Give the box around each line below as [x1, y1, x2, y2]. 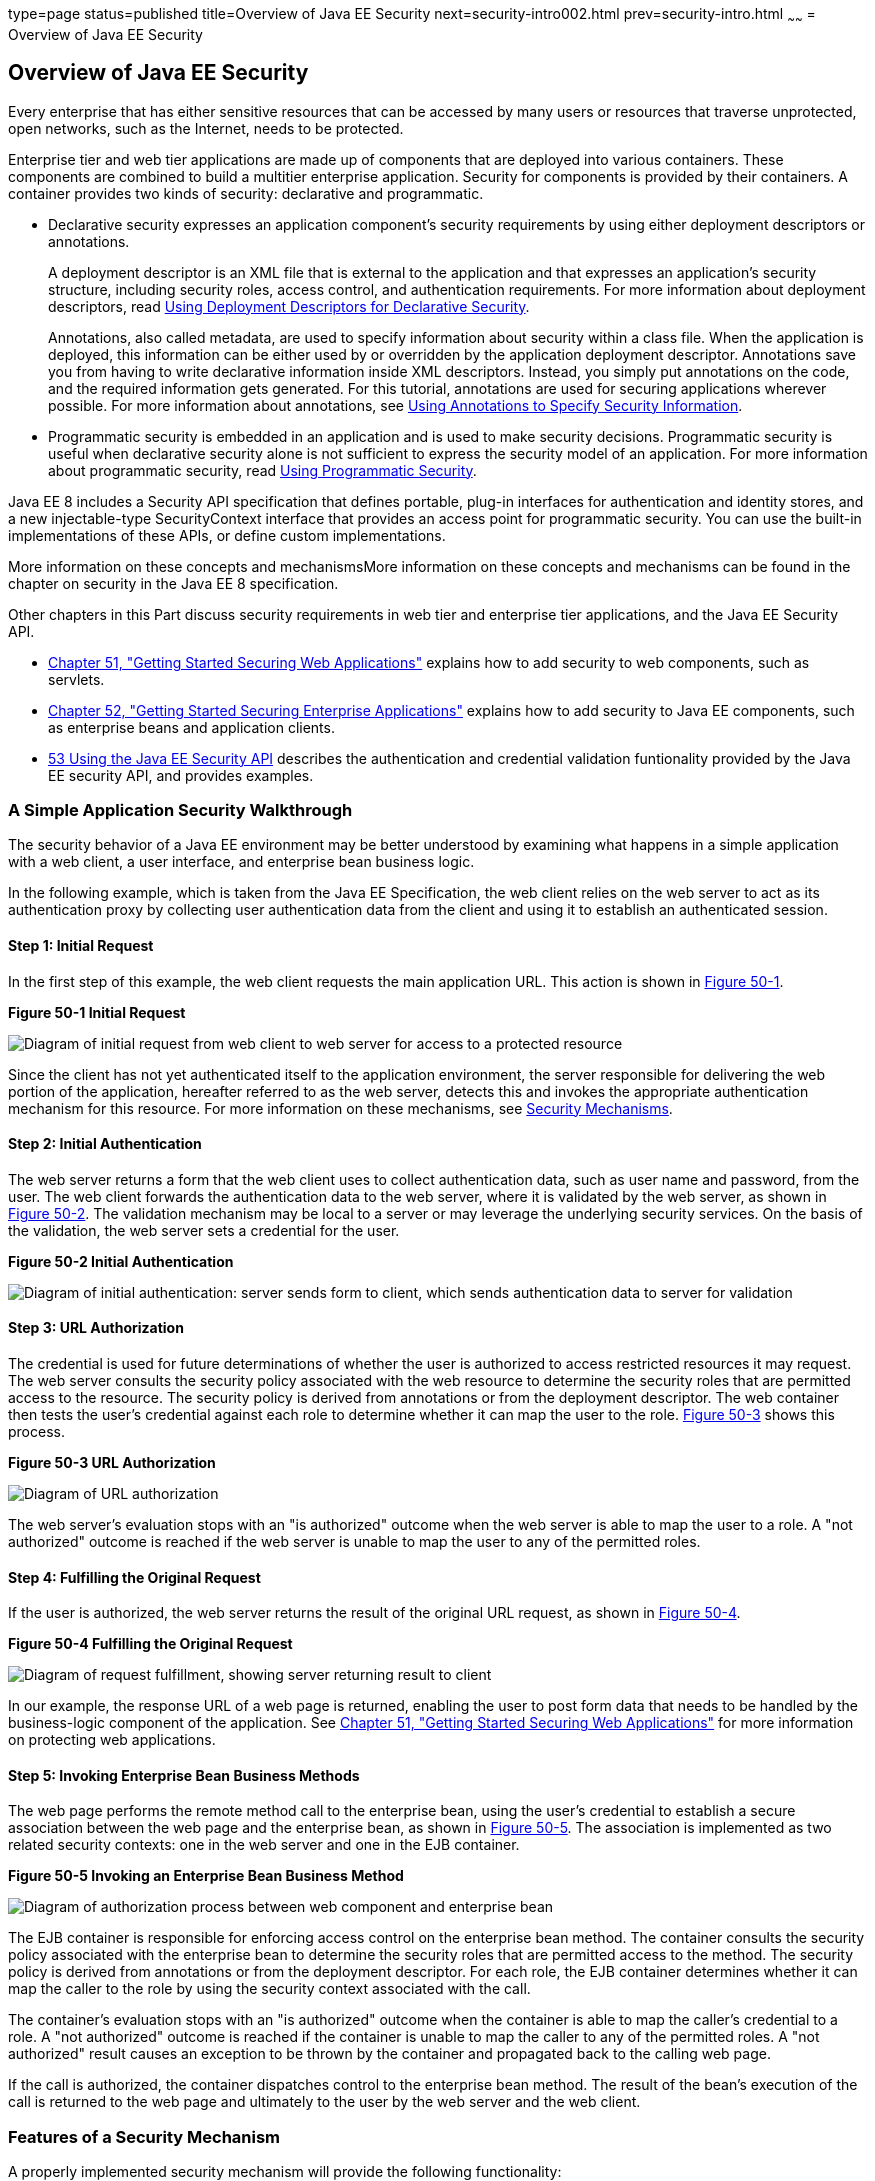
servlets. [48, 670, 105, 688]
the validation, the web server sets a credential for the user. [8, 1221, 400, 1239]
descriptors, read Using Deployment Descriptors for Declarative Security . [48, 297, 530, 315]
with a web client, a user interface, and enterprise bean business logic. [8, 853, 475, 871]
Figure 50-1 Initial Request [8, 1003, 186, 1021]
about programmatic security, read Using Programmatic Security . [48, 461, 477, 479]
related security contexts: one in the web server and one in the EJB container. [8, 1836, 520, 1854]
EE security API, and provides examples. [48, 766, 314, 784]
